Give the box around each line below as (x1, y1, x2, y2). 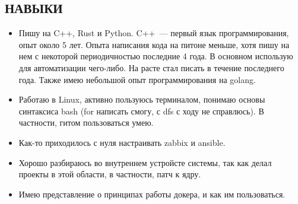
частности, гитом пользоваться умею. (18, 116, 154, 129)
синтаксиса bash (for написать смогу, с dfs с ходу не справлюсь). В (18, 104, 264, 117)
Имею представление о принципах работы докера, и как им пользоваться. (18, 187, 286, 200)
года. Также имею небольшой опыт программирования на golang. (18, 73, 256, 85)
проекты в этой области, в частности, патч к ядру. (18, 168, 201, 180)
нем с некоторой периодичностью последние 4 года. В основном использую (18, 50, 293, 62)
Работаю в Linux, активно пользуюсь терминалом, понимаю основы (18, 93, 265, 106)
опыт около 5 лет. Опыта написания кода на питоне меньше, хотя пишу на (18, 38, 290, 50)
